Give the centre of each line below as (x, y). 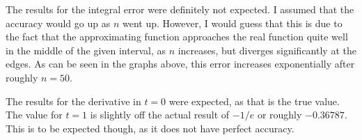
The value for (34, 115)
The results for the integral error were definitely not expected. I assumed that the (180, 9)
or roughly (280, 115)
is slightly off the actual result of (160, 115)
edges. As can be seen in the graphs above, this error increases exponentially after (180, 64)
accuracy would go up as (58, 23)
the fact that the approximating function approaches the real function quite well (177, 37)
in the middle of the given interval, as (86, 50)
